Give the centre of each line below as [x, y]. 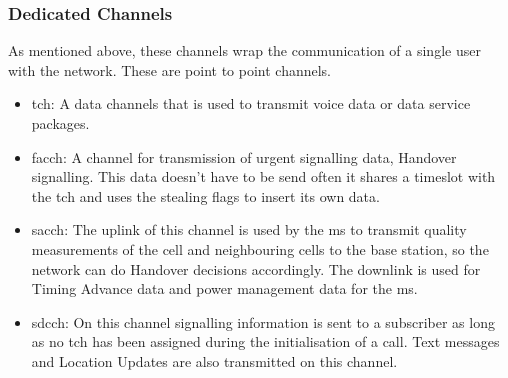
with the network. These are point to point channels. [170, 69]
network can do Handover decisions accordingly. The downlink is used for [256, 268]
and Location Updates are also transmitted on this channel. [214, 360]
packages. [60, 123]
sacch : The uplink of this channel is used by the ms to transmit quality [249, 229]
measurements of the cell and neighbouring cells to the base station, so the [260, 248]
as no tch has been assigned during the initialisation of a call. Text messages [265, 341]
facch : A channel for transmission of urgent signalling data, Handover [244, 156]
